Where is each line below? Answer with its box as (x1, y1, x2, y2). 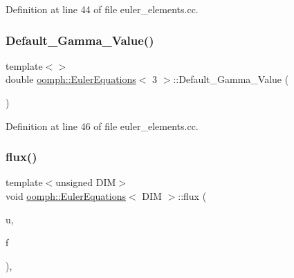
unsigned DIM (55, 175, 116, 189)
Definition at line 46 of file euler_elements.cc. (6, 118, 199, 133)
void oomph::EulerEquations (6, 189, 127, 203)
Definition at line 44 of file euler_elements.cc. (6, 2, 199, 16)
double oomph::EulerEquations (6, 72, 136, 86)
